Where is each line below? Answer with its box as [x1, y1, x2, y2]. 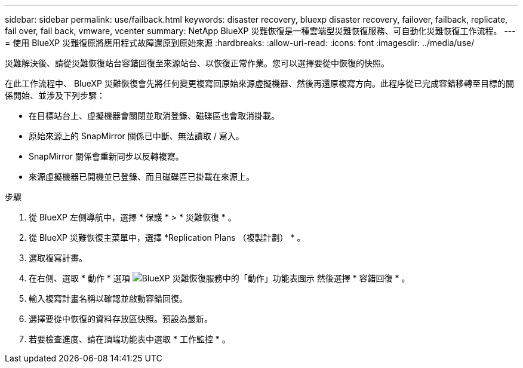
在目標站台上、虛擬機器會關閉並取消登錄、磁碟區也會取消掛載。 [29, 111, 279, 121]
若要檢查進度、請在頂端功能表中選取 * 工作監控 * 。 [29, 334, 230, 344]
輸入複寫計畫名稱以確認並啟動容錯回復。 [29, 293, 187, 303]
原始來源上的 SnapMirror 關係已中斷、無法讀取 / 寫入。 [29, 131, 244, 141]
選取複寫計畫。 [29, 253, 87, 263]
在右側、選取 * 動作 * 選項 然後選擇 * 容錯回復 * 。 [29, 273, 410, 283]
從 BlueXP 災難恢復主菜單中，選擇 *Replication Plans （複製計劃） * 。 [29, 232, 306, 243]
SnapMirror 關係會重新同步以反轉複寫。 [29, 151, 184, 161]
